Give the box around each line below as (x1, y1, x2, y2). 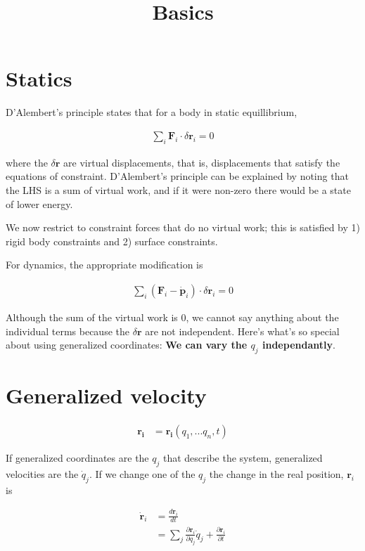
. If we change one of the (89, 466, 196, 481)
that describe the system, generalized (162, 450, 323, 465)
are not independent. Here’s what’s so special (145, 323, 340, 338)
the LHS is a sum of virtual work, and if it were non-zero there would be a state (6, 182, 351, 197)
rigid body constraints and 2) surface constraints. (6, 233, 218, 248)
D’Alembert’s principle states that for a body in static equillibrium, (6, 105, 297, 119)
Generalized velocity (6, 381, 207, 410)
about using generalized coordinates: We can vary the (6, 337, 248, 352)
